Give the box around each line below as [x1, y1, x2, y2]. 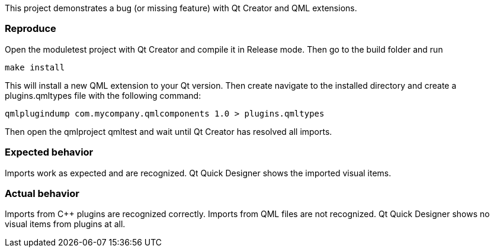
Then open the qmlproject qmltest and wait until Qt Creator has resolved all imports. [5, 126, 332, 137]
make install [5, 62, 65, 72]
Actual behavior [5, 187, 79, 199]
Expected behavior [5, 146, 94, 159]
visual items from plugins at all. [5, 219, 126, 230]
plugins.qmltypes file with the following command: [5, 90, 201, 101]
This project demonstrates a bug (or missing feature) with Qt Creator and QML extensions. [5, 3, 357, 13]
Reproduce [5, 22, 56, 35]
